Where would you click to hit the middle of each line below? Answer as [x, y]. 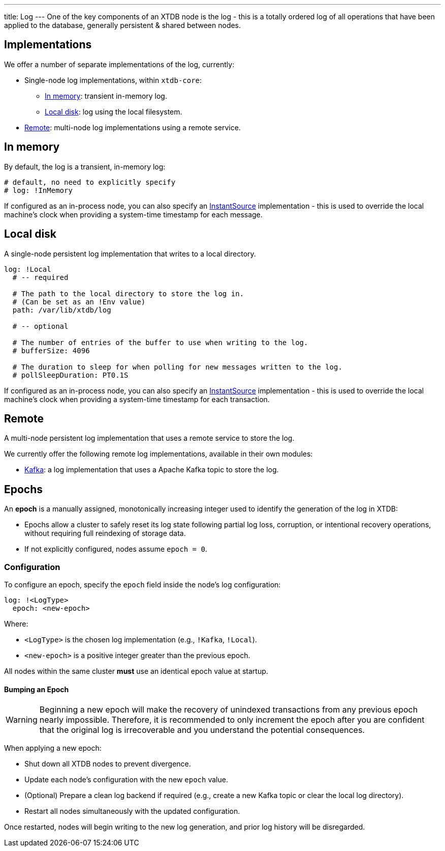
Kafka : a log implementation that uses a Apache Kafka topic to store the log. [152, 470]
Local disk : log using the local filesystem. [114, 111]
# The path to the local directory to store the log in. [128, 293]
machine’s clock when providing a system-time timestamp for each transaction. [137, 399]
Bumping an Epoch [37, 689]
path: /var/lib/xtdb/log [62, 310]
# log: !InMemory [38, 190]
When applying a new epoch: [53, 748]
